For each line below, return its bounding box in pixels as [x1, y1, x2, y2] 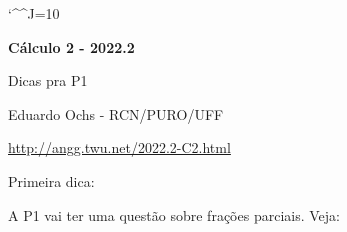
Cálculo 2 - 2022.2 [8, 36, 135, 57]
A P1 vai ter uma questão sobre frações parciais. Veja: [8, 204, 340, 225]
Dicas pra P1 [8, 70, 88, 91]
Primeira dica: [8, 170, 95, 191]
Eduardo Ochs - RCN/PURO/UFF [8, 103, 224, 124]
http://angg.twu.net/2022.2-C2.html [8, 137, 231, 158]
